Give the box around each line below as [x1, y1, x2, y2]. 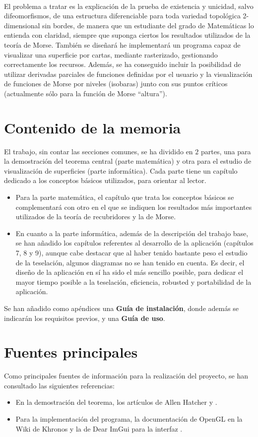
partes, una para [200, 146, 251, 156]
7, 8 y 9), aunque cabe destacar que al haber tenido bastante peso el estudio [15, 248, 248, 257]
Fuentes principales [4, 342, 138, 362]
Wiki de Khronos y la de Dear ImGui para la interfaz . [15, 423, 183, 434]
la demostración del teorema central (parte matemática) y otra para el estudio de [4, 156, 252, 166]
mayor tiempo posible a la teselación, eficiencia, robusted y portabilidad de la [15, 276, 252, 287]
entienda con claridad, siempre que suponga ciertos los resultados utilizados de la [4, 30, 251, 40]
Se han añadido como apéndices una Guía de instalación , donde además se [4, 303, 239, 313]
